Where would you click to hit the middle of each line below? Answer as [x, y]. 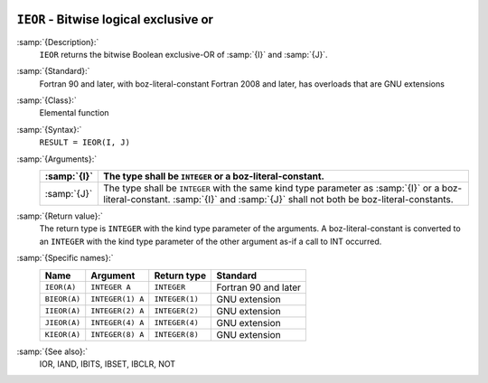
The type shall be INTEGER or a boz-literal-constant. [214, 176]
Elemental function [74, 113]
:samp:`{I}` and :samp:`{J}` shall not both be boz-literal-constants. [313, 200]
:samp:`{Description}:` [58, 42]
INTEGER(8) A [117, 335]
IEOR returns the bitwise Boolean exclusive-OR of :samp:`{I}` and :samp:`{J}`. [184, 54]
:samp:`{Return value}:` [60, 216]
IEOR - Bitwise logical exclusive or [115, 19]
